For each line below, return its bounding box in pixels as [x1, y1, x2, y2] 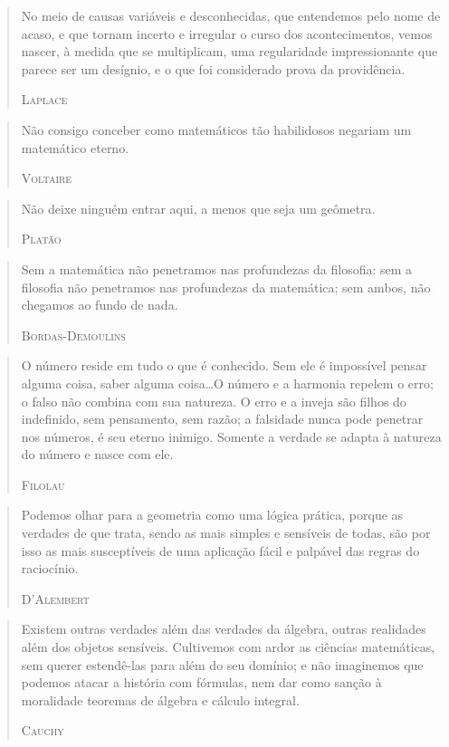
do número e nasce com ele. [21, 445, 174, 464]
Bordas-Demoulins [21, 325, 126, 344]
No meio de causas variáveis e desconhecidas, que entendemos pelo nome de [21, 6, 441, 24]
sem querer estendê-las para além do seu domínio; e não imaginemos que [21, 655, 424, 674]
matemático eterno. [21, 138, 129, 157]
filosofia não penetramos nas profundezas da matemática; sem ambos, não [21, 277, 431, 296]
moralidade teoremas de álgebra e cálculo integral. [21, 690, 300, 709]
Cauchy [21, 721, 64, 740]
